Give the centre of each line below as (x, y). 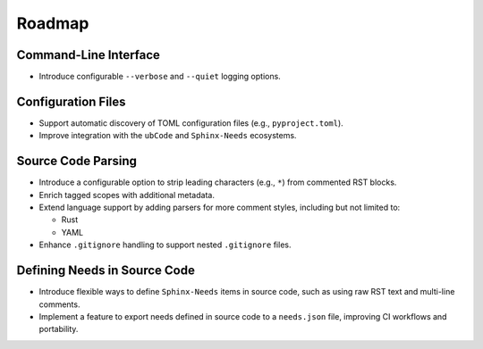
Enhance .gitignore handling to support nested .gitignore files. (165, 245)
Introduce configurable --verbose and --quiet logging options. (160, 77)
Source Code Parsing (77, 161)
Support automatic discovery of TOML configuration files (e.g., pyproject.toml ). (191, 123)
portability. (59, 329)
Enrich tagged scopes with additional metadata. (127, 195)
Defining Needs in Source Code (106, 271)
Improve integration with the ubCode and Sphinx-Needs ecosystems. (168, 136)
